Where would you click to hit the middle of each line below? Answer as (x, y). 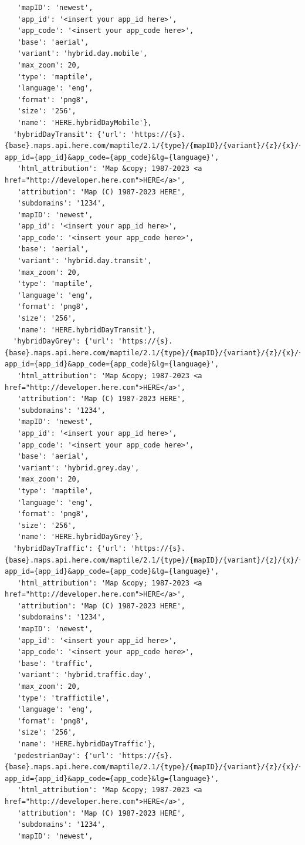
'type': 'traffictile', (63, 698)
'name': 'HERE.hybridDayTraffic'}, (87, 744)
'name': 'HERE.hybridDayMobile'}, (84, 122)
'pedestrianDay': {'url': (64, 755)
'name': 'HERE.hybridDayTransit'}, (87, 330)
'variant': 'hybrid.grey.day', (78, 468)
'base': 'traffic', (55, 663)
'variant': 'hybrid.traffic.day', (84, 675)
